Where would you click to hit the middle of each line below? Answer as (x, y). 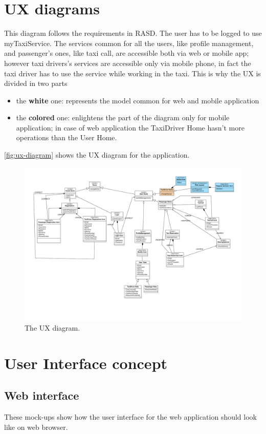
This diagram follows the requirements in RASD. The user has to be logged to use (133, 33)
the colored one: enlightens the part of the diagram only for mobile (123, 117)
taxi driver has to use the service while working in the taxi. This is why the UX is (132, 73)
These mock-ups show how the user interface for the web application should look (130, 417)
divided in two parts (36, 83)
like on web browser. (36, 427)
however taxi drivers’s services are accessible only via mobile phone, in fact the (128, 63)
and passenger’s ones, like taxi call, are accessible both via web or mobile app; (127, 53)
